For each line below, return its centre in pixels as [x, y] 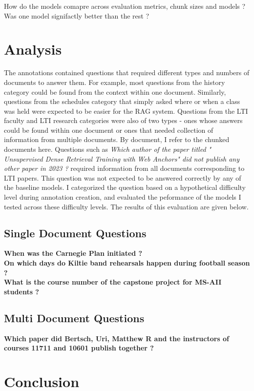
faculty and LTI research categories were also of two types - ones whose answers [123, 120]
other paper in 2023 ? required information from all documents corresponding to [124, 168]
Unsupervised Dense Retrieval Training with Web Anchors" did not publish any [122, 158]
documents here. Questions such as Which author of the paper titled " [108, 149]
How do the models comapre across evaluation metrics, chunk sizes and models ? [125, 6]
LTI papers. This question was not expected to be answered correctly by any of [123, 177]
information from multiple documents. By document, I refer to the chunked [117, 139]
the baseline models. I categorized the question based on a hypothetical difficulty [125, 187]
